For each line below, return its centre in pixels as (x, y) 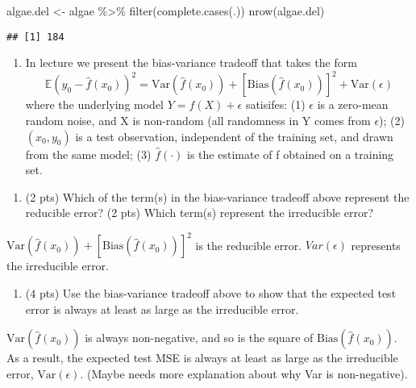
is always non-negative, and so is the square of (199, 338)
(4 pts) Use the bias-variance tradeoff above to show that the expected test (211, 293)
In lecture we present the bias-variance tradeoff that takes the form (191, 63)
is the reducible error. (249, 245)
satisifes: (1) (275, 104)
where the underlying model (95, 104)
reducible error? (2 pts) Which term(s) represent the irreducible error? (199, 213)
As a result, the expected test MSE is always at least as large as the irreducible (202, 358)
